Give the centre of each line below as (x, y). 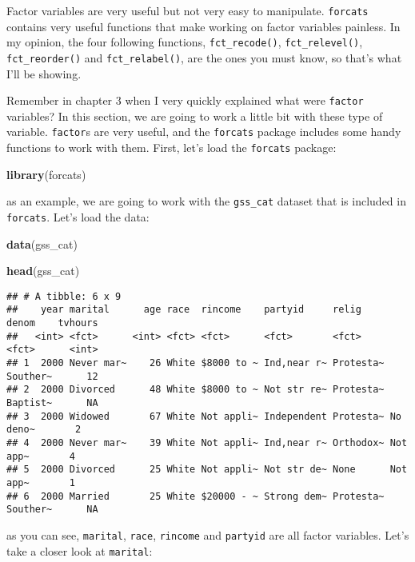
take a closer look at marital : (80, 550)
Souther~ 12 (52, 376)
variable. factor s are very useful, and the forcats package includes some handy (204, 132)
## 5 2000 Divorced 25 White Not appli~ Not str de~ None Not (207, 470)
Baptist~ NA (52, 403)
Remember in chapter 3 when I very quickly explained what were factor (185, 100)
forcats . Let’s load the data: (78, 216)
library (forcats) (46, 174)
